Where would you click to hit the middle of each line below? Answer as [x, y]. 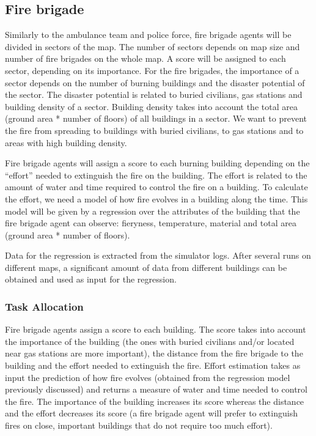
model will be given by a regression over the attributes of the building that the [152, 211]
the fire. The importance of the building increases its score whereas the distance [155, 401]
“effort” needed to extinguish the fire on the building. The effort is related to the [156, 175]
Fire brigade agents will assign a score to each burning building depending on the [157, 163]
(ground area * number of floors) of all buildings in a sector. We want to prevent [156, 118]
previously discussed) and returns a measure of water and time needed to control [156, 389]
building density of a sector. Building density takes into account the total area [151, 106]
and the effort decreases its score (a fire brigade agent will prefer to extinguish [151, 413]
